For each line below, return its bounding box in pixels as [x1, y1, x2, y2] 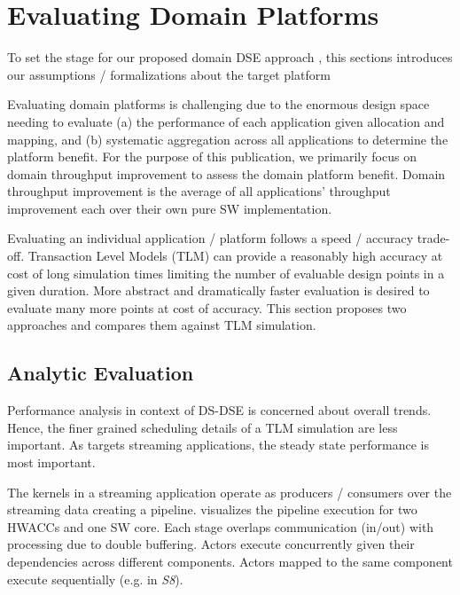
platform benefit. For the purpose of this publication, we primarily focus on [7, 147, 417, 166]
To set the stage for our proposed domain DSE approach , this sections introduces [7, 48, 453, 67]
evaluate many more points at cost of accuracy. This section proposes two [7, 298, 407, 317]
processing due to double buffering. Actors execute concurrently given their [7, 535, 415, 553]
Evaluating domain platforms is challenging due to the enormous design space [7, 95, 430, 114]
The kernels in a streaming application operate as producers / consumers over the [7, 482, 452, 501]
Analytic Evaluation [7, 359, 194, 387]
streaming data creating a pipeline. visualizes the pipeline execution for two [7, 500, 417, 519]
